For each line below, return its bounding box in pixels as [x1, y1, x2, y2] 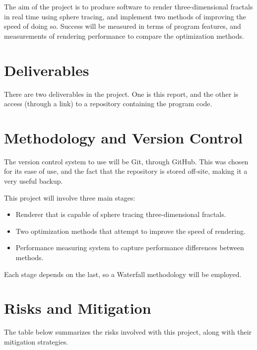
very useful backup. [4, 176, 63, 186]
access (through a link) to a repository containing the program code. [4, 98, 212, 109]
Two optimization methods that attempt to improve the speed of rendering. [15, 225, 246, 236]
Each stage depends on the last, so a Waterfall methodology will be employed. [4, 269, 242, 279]
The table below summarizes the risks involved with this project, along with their [4, 327, 252, 337]
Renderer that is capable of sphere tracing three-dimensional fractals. [15, 209, 226, 219]
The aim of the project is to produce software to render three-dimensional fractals [4, 1, 253, 11]
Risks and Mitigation [4, 298, 151, 318]
